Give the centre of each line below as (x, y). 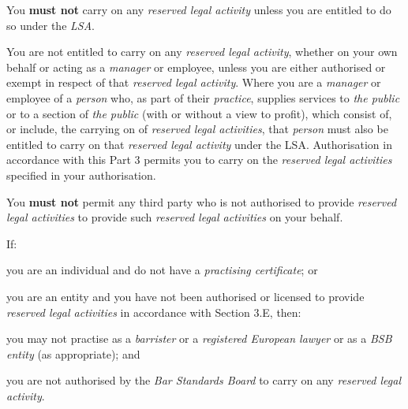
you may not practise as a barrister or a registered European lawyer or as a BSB (199, 338)
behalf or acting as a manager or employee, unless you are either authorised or (196, 67)
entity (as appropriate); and (73, 353)
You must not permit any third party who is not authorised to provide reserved (202, 201)
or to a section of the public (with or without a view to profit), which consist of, (199, 113)
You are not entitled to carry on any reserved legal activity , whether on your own (202, 52)
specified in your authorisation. (81, 175)
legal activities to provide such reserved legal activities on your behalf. (175, 217)
